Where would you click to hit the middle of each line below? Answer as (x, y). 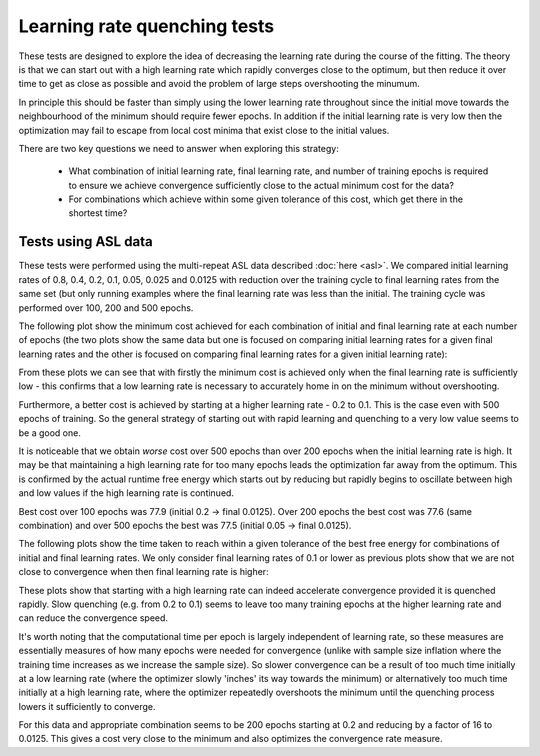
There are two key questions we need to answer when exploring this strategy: (178, 148)
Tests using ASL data (86, 241)
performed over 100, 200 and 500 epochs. (106, 307)
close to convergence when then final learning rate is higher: (143, 572)
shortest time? (98, 213)
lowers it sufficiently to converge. (87, 706)
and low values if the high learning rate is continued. (126, 493)
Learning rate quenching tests (146, 26)
